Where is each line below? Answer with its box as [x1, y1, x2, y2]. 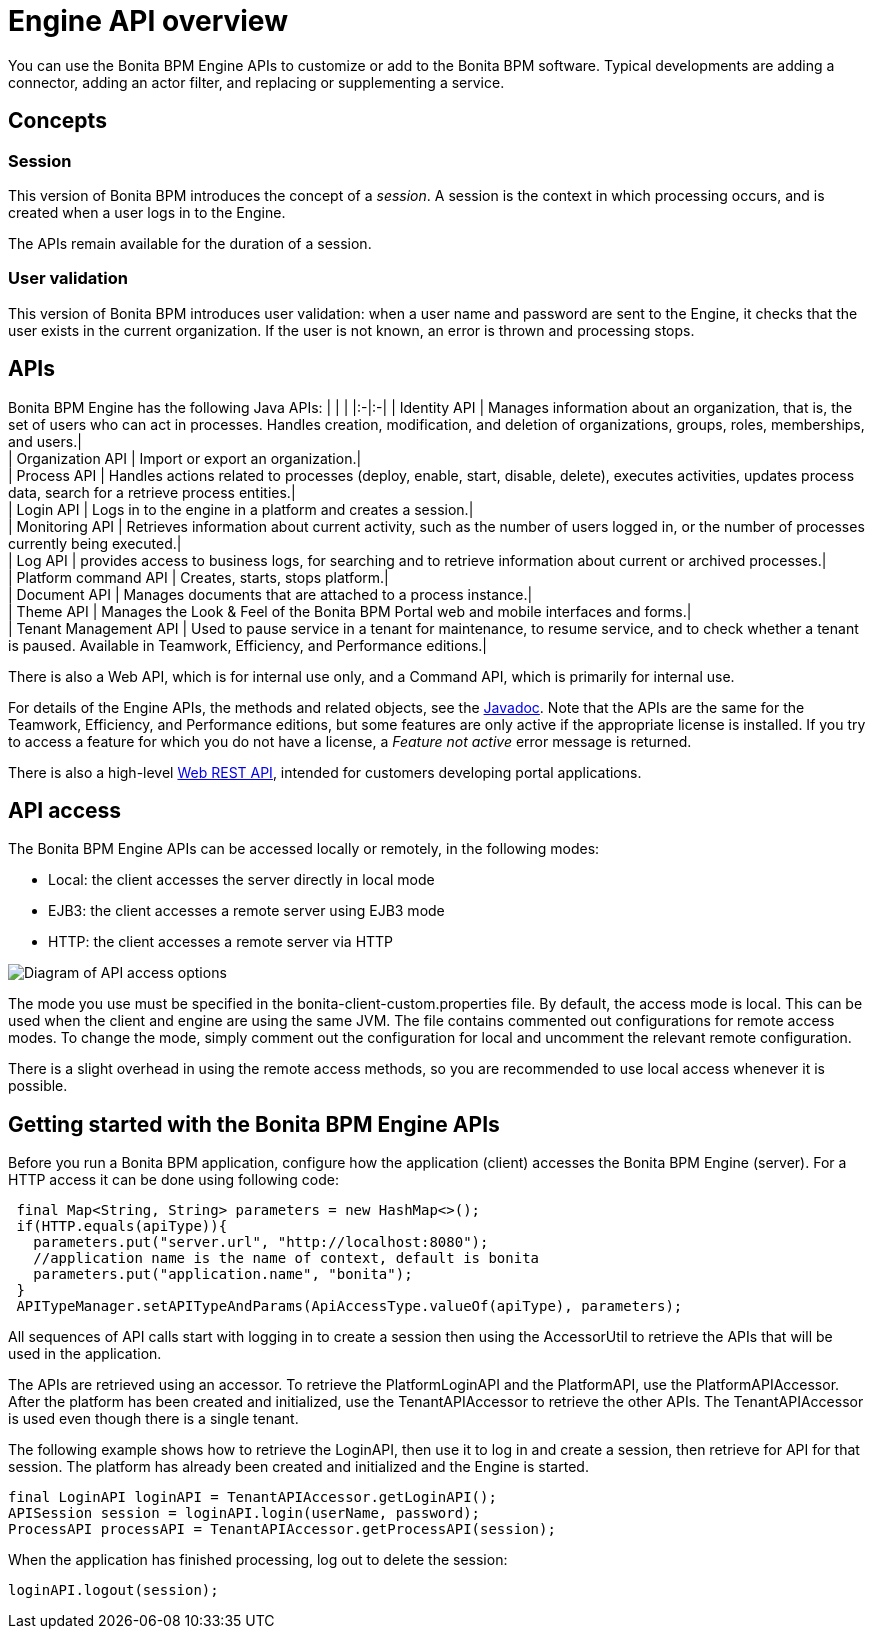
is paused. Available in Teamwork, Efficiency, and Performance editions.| [8, 636, 487, 654]
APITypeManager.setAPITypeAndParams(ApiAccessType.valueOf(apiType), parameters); [16, 1298, 683, 1315]
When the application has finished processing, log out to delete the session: [8, 1551, 508, 1569]
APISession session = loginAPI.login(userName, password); [8, 1505, 481, 1522]
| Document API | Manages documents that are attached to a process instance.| [8, 585, 533, 603]
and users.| [8, 432, 82, 450]
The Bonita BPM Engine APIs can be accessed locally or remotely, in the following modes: [8, 840, 600, 858]
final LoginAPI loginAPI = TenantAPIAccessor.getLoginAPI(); [8, 1489, 497, 1506]
